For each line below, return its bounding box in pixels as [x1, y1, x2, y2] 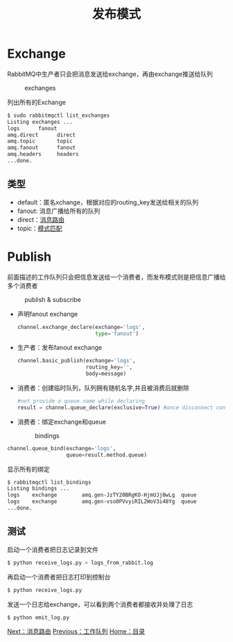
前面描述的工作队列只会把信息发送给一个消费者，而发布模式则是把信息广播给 [7, 273, 226, 281]
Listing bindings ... [7, 485, 70, 492]
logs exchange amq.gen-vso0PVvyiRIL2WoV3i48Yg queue [7, 498, 197, 505]
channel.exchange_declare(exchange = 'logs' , [17, 323, 146, 330]
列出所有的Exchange [7, 98, 66, 106]
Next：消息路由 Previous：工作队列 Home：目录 [7, 627, 146, 636]
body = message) [85, 370, 127, 378]
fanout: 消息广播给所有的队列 [17, 207, 101, 215]
